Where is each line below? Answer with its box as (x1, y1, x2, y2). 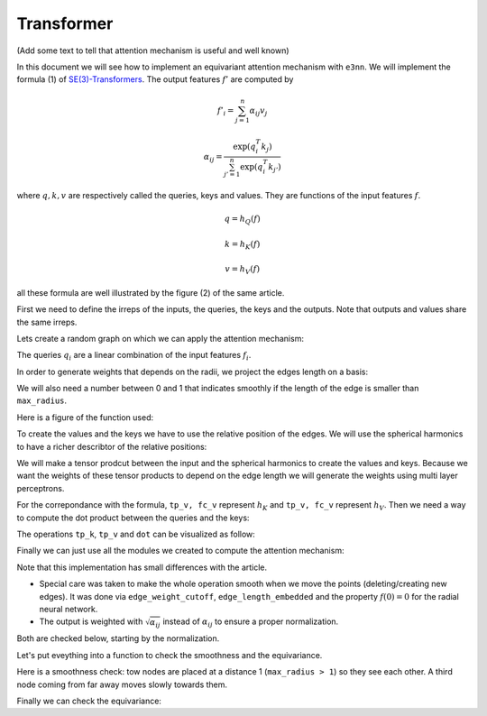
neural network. (39, 603, 98, 614)
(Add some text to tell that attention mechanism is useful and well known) (16, 45, 289, 56)
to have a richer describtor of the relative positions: (16, 441, 207, 452)
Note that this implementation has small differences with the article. (16, 562, 268, 573)
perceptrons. (16, 482, 65, 493)
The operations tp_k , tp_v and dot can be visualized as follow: (16, 528, 256, 539)
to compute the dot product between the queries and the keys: (16, 512, 250, 523)
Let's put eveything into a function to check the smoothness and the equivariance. (16, 649, 323, 660)
